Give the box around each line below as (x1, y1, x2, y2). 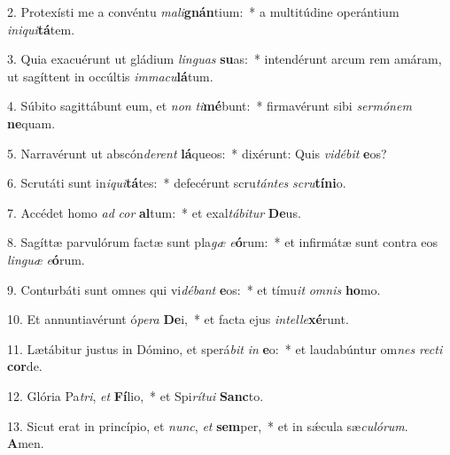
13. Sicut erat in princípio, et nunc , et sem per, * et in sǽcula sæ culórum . (7, 416, 408, 435)
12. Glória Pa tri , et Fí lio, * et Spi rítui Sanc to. (7, 386, 264, 405)
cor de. (7, 357, 43, 375)
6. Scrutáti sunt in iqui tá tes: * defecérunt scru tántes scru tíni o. (7, 174, 346, 192)
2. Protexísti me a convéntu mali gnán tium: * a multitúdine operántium (7, 3, 400, 20)
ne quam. (7, 113, 56, 132)
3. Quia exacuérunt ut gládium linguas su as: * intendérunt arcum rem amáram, (7, 50, 442, 68)
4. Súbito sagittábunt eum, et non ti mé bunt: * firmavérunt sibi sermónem (7, 96, 412, 115)
